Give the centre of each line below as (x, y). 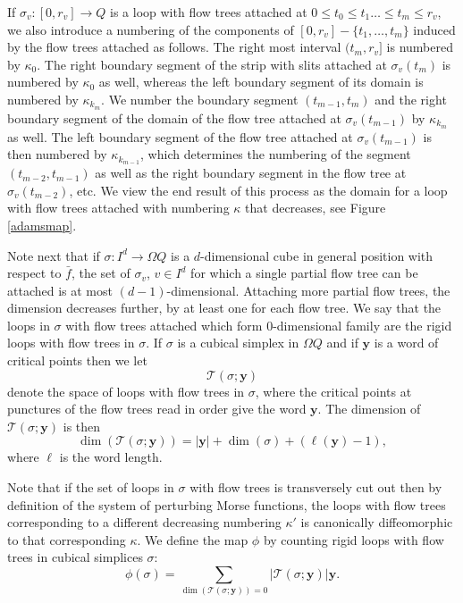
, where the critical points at (333, 391)
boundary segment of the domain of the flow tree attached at (174, 117)
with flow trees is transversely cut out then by (316, 487)
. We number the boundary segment (200, 99)
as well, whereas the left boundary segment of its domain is (261, 82)
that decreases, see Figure (316, 208)
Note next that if (54, 255)
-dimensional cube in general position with (317, 255)
